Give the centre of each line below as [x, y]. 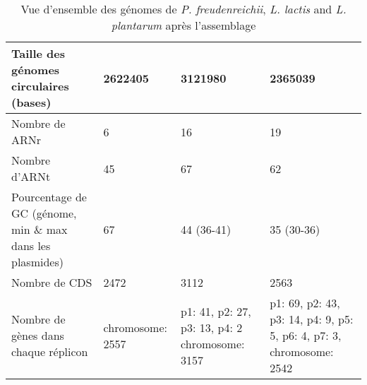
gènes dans [38, 335]
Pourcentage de [49, 197]
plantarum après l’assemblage [183, 25]
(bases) [31, 102]
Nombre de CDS [52, 282]
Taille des [38, 53]
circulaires [40, 86]
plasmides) [37, 262]
